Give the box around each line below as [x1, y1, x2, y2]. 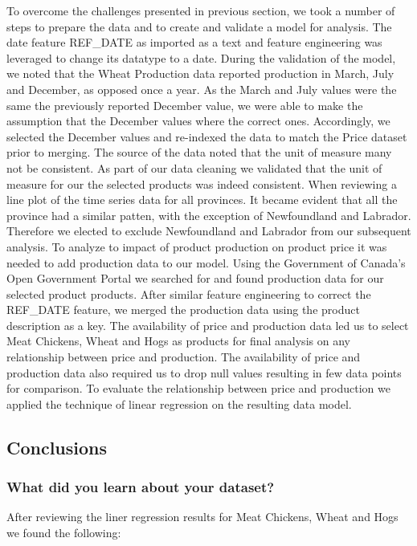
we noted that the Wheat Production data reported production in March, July [6, 65, 395, 82]
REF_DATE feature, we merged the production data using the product [6, 301, 360, 318]
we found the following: [6, 524, 121, 541]
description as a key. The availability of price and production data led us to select [6, 316, 409, 333]
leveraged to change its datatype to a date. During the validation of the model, [6, 49, 396, 66]
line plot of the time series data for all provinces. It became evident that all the [6, 191, 398, 208]
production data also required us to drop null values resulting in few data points [6, 364, 402, 381]
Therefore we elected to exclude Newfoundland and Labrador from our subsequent [6, 222, 411, 239]
